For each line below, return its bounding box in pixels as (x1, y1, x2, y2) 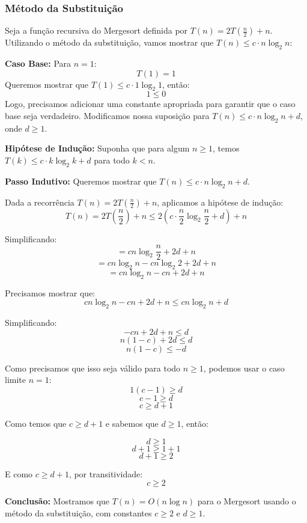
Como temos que (5, 417, 67, 429)
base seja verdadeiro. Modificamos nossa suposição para (5, 109, 210, 121)
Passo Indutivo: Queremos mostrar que (5, 174, 157, 187)
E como (5, 467, 33, 480)
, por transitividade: (68, 467, 143, 480)
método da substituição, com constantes (5, 506, 152, 519)
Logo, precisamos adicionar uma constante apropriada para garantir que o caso (5, 97, 296, 110)
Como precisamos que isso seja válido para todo (5, 361, 181, 374)
